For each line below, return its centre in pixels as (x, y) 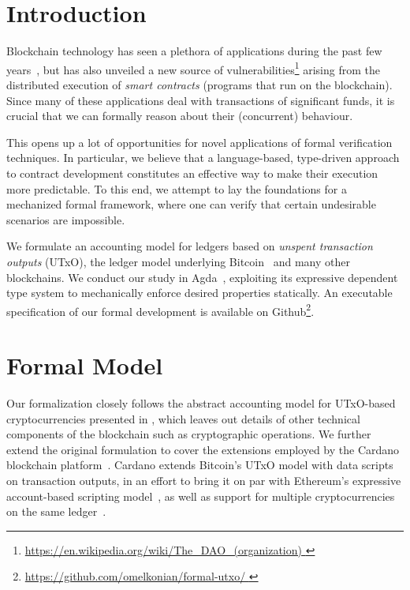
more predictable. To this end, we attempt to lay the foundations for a (177, 188)
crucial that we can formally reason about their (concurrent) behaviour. (180, 116)
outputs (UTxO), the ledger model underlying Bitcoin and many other (178, 261)
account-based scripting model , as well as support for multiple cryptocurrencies (201, 496)
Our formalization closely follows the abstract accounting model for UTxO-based (201, 403)
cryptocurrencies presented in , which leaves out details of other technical (183, 418)
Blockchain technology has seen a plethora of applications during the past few (194, 51)
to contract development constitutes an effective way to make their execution (192, 173)
